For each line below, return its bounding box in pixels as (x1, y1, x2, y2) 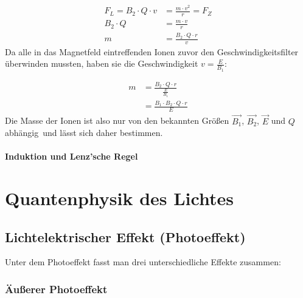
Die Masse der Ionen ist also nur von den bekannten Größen (5, 114, 229, 127)
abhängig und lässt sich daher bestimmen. (5, 126, 163, 139)
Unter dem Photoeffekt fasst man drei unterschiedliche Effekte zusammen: (5, 256, 281, 268)
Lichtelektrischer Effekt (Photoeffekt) (5, 227, 246, 246)
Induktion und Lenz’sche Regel (5, 150, 138, 163)
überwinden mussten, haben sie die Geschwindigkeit (5, 57, 198, 70)
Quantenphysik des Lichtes (5, 186, 234, 211)
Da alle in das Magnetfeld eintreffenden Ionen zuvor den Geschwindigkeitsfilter (5, 45, 299, 58)
